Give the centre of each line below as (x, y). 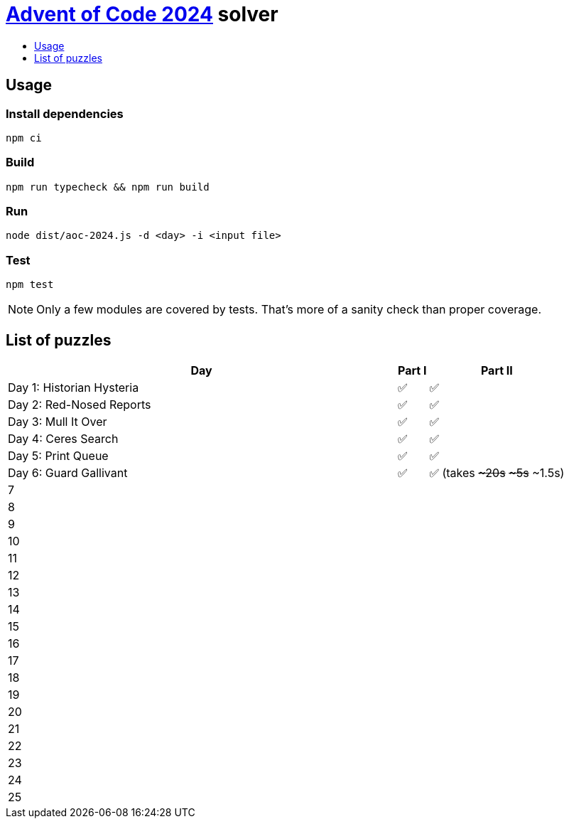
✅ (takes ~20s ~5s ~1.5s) (497, 473)
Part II (497, 371)
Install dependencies (65, 113)
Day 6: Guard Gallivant (68, 473)
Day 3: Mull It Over (58, 422)
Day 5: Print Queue (58, 456)
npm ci (24, 138)
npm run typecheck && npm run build (108, 187)
